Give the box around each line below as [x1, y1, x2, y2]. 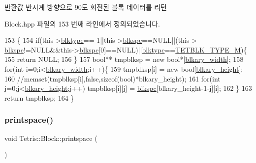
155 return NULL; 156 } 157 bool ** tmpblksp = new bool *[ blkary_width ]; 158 [4, 54, 244, 64]
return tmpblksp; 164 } [4, 92, 74, 103]
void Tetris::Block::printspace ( [4, 133, 97, 143]
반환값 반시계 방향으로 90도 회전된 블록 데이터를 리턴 [4, 2, 167, 12]
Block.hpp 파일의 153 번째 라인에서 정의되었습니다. [4, 18, 160, 28]
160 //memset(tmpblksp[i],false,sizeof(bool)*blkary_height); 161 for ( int [4, 73, 221, 83]
